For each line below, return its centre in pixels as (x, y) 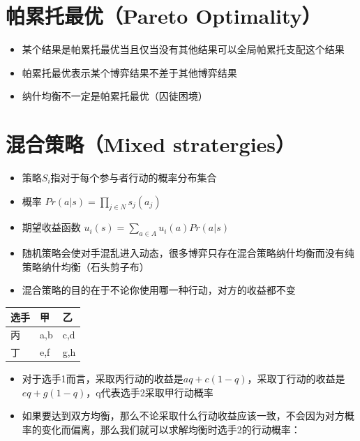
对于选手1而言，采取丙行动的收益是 (103, 379)
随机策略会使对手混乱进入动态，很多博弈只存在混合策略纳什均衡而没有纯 (188, 253)
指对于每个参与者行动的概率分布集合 (134, 178)
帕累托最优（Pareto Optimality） (164, 16)
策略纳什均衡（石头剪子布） (85, 266)
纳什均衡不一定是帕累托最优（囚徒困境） (115, 96)
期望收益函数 (51, 227)
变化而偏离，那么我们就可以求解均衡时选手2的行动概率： (171, 429)
